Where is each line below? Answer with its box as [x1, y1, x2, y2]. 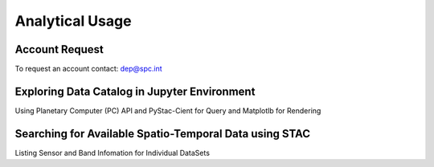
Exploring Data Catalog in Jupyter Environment [14, 84, 256, 98]
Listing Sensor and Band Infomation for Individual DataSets [14, 148, 211, 157]
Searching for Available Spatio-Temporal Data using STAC [14, 127, 311, 141]
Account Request [14, 43, 104, 56]
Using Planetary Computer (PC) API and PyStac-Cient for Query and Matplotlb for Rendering [14, 105, 321, 116]
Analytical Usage [14, 12, 132, 30]
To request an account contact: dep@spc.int [14, 64, 162, 74]
